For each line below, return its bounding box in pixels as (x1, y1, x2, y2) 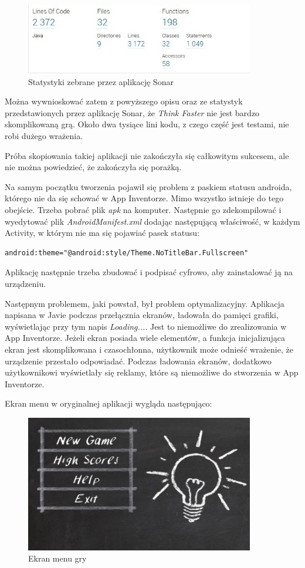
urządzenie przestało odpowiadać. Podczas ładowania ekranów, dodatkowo (5, 354, 272, 367)
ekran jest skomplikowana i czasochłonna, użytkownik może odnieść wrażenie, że (5, 343, 293, 355)
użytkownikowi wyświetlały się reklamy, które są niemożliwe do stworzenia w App (5, 366, 299, 378)
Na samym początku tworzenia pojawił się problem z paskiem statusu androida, (5, 180, 292, 192)
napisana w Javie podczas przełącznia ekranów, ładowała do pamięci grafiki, (5, 309, 279, 321)
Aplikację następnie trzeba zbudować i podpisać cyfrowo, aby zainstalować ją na (5, 266, 293, 278)
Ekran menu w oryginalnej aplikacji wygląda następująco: (5, 397, 212, 410)
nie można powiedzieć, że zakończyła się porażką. (5, 161, 182, 173)
